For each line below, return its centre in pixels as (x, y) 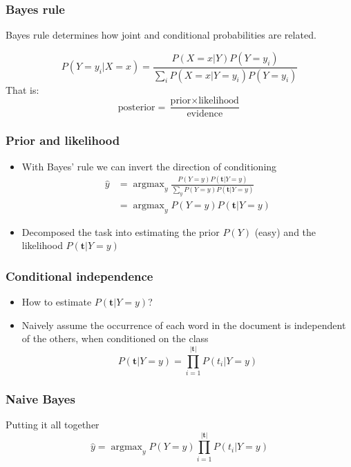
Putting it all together (53, 425)
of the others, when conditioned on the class (115, 338)
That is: (22, 89)
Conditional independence (79, 276)
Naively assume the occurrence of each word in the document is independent (184, 325)
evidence (205, 114)
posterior (136, 107)
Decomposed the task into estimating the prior (121, 231)
